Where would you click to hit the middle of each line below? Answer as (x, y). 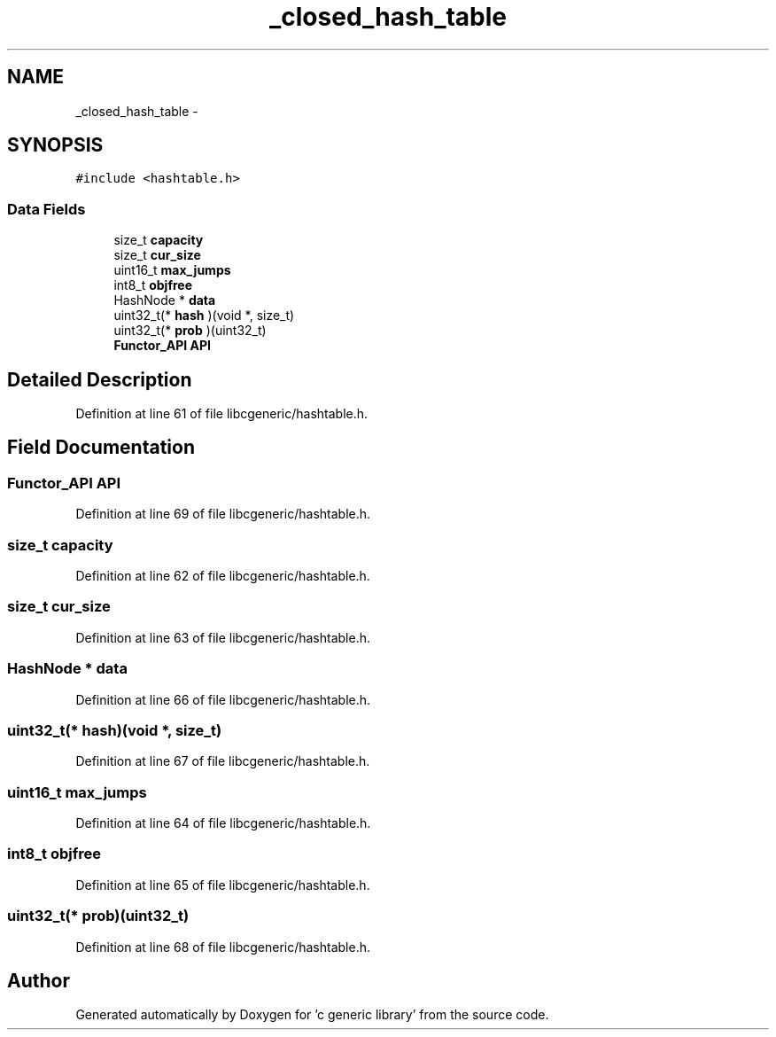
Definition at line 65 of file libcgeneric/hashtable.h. (223, 885)
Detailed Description (100, 379)
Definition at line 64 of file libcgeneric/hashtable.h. (223, 823)
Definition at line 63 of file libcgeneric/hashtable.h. (223, 637)
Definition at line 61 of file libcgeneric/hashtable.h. (222, 414)
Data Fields (47, 209)
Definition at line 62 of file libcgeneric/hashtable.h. (223, 576)
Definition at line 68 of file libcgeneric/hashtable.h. (223, 947)
